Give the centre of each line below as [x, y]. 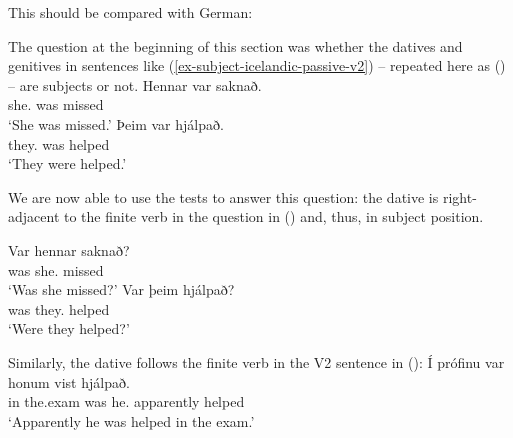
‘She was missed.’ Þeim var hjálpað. [116, 123]
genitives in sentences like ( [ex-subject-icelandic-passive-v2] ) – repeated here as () [257, 65]
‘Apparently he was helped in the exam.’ [131, 420]
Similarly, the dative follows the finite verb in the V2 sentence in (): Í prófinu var [256, 361]
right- [459, 196]
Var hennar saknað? [69, 249]
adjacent [34, 216]
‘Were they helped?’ [69, 328]
